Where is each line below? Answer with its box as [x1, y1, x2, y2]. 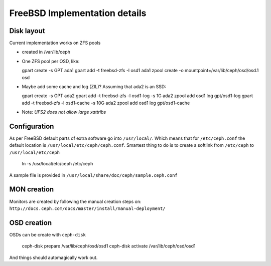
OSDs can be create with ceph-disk [9, 231, 86, 237]
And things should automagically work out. [9, 254, 98, 260]
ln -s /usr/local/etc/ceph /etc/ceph [22, 161, 93, 167]
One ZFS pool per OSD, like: [22, 58, 80, 64]
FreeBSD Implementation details [9, 8, 147, 19]
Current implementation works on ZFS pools [9, 40, 101, 46]
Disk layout [9, 27, 45, 35]
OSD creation [9, 218, 52, 227]
